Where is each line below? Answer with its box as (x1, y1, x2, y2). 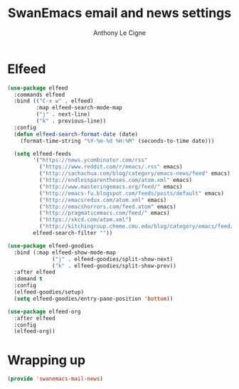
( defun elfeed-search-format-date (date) (14, 130, 139, 138)
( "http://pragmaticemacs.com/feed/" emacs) (38, 210, 171, 217)
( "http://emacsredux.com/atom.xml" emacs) (38, 196, 167, 203)
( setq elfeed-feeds (14, 150, 72, 157)
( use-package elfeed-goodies (7, 242, 94, 250)
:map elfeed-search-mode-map (36, 105, 122, 112)
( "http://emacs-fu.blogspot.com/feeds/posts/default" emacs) (38, 190, 224, 197)
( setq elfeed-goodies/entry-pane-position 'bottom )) (14, 295, 174, 302)
